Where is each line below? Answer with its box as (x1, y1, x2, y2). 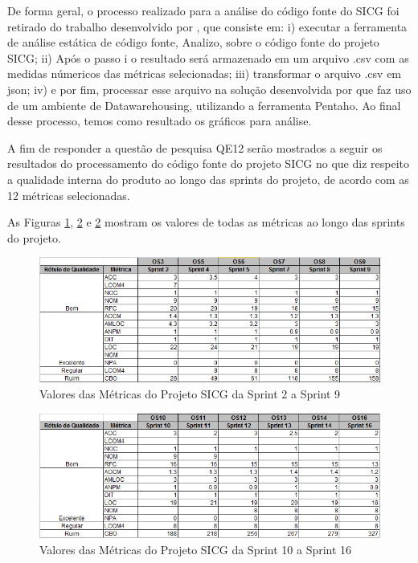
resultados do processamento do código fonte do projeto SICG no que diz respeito (7, 155, 409, 172)
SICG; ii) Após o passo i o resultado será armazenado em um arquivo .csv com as (7, 49, 409, 66)
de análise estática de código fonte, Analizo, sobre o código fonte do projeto (7, 34, 379, 51)
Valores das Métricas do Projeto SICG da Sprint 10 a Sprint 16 (39, 541, 352, 557)
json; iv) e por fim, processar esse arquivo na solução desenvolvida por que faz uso (7, 80, 412, 97)
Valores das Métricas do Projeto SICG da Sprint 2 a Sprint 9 (39, 385, 341, 402)
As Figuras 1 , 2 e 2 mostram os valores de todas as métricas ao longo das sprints (7, 214, 405, 231)
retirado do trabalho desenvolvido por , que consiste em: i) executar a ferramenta (7, 18, 408, 35)
